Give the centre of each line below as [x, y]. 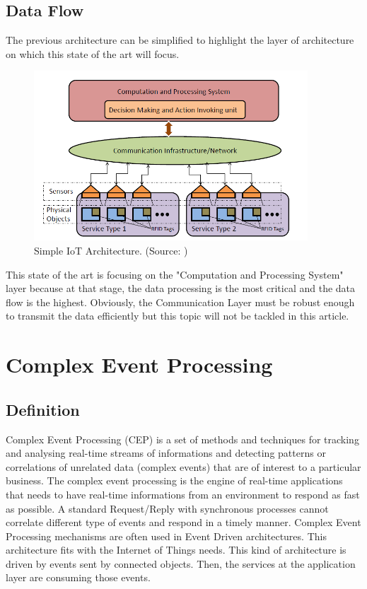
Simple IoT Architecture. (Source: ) [111, 250]
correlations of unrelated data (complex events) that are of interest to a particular [183, 466]
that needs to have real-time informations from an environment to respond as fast [183, 494]
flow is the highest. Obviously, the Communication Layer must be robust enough [180, 302]
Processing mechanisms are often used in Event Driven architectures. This [166, 536]
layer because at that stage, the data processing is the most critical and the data [181, 288]
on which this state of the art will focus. [93, 53]
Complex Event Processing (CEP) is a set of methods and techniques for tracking [182, 439]
